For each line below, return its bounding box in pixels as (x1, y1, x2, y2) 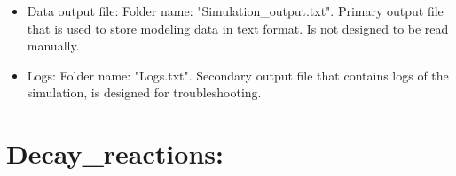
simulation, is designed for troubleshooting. (27, 83, 262, 102)
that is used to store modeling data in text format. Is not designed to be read (27, 19, 449, 37)
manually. (27, 36, 80, 55)
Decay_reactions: (6, 135, 224, 172)
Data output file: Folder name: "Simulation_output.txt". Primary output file (27, 2, 444, 19)
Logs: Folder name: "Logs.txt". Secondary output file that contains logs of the (27, 65, 449, 84)
